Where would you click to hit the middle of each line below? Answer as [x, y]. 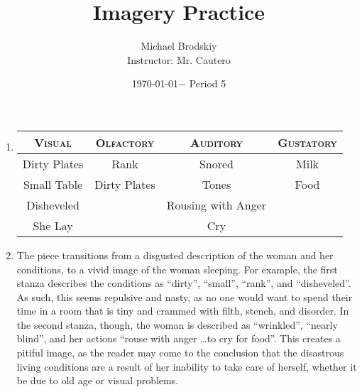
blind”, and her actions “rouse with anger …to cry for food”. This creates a [179, 338]
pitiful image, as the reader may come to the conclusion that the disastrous [180, 353]
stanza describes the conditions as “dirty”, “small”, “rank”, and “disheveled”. [184, 283]
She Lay [53, 225]
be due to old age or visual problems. [98, 380]
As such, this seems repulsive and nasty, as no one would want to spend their [185, 296]
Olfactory [125, 142]
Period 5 [208, 83]
